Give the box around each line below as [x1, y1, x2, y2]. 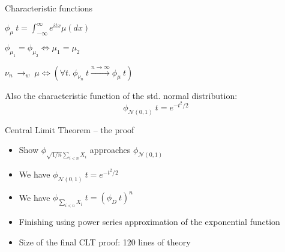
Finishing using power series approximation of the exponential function [19, 215, 280, 228]
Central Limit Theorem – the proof [5, 123, 134, 136]
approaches [89, 143, 131, 156]
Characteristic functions [5, 2, 93, 14]
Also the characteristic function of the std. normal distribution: [5, 89, 238, 101]
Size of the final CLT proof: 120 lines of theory [19, 235, 191, 248]
